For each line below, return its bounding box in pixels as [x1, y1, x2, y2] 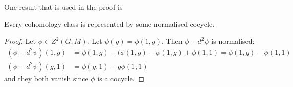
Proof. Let [4, 36, 36, 46]
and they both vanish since [4, 73, 88, 83]
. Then [161, 36, 183, 46]
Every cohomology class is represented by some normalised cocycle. [4, 18, 215, 29]
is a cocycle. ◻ [97, 73, 145, 83]
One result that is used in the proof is [4, 2, 123, 12]
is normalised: [211, 36, 255, 46]
